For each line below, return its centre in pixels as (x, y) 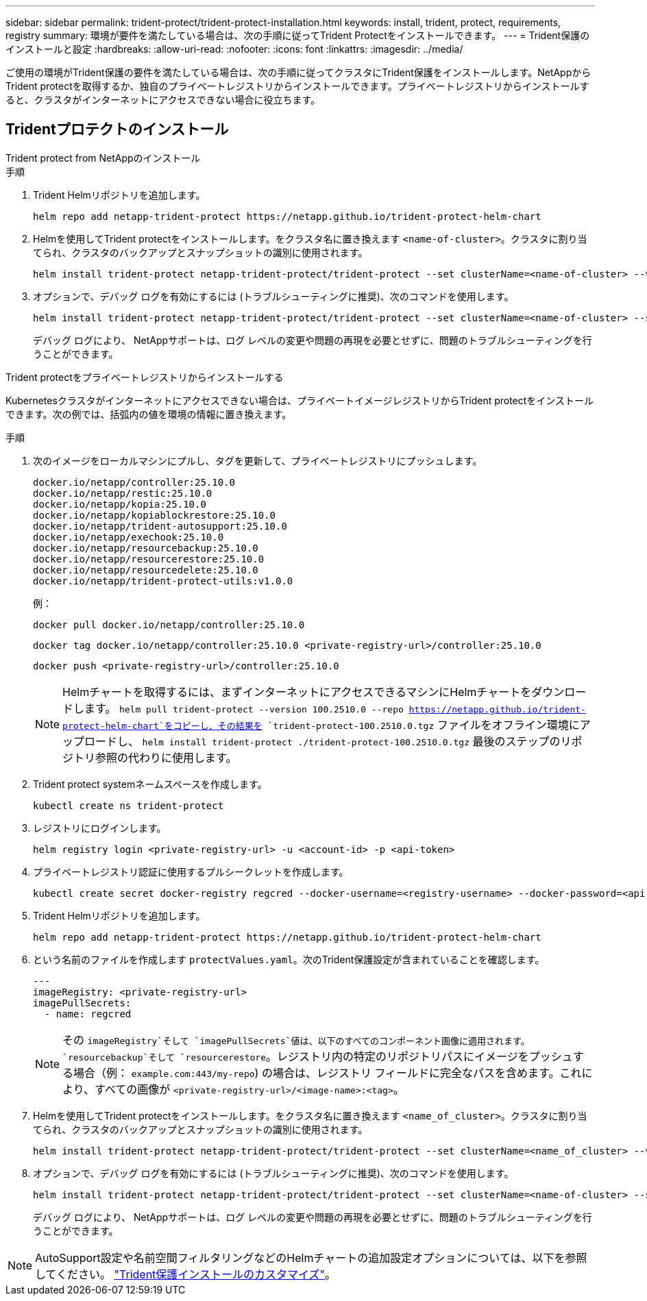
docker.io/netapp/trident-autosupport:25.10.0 (160, 526)
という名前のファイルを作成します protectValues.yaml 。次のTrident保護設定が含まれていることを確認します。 (289, 959)
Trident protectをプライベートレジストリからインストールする (145, 377)
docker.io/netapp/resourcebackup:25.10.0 (146, 548)
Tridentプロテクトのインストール (117, 129)
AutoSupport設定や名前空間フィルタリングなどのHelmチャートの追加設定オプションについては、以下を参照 (311, 1257)
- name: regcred (88, 1014)
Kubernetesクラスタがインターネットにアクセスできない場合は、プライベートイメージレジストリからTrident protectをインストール (300, 400)
